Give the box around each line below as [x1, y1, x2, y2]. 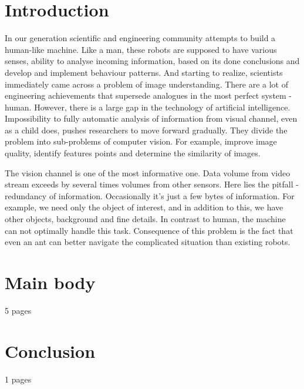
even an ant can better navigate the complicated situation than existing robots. [5, 236, 291, 248]
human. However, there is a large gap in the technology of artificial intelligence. [5, 100, 291, 113]
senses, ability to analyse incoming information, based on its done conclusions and [5, 55, 300, 67]
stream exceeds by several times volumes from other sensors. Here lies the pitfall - [5, 178, 299, 190]
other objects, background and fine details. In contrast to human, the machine [5, 213, 286, 225]
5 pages [5, 304, 32, 316]
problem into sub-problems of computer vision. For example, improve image [5, 135, 277, 147]
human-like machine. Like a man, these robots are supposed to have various [5, 43, 277, 55]
